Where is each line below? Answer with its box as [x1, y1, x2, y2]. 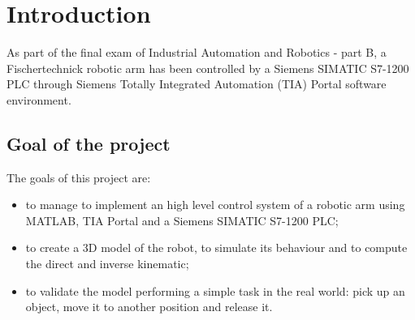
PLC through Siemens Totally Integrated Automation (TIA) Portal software [6, 75, 387, 92]
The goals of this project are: [6, 169, 151, 186]
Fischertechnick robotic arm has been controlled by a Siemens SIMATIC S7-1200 [6, 59, 409, 76]
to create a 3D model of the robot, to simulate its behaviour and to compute [25, 239, 408, 256]
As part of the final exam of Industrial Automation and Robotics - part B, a [6, 44, 387, 61]
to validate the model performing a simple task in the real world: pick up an [25, 282, 405, 299]
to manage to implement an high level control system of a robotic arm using [25, 196, 405, 213]
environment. [6, 91, 71, 108]
